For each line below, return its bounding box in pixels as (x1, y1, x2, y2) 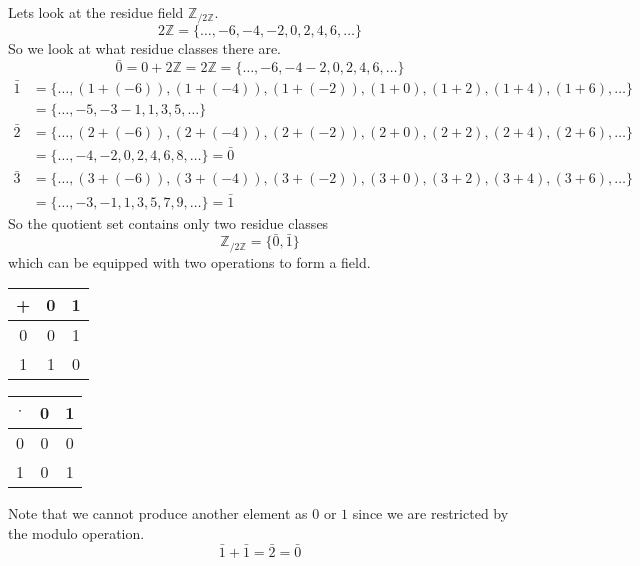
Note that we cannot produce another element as (8, 503, 308, 524)
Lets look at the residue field (8, 2, 184, 22)
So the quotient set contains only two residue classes (8, 212, 329, 233)
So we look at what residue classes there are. (8, 38, 281, 59)
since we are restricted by (352, 503, 509, 524)
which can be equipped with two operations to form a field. (8, 251, 371, 272)
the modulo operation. (8, 523, 145, 543)
